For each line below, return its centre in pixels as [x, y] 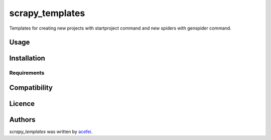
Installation [27, 58]
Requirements [27, 73]
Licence [22, 104]
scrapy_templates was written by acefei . [51, 132]
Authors [22, 120]
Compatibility [31, 88]
